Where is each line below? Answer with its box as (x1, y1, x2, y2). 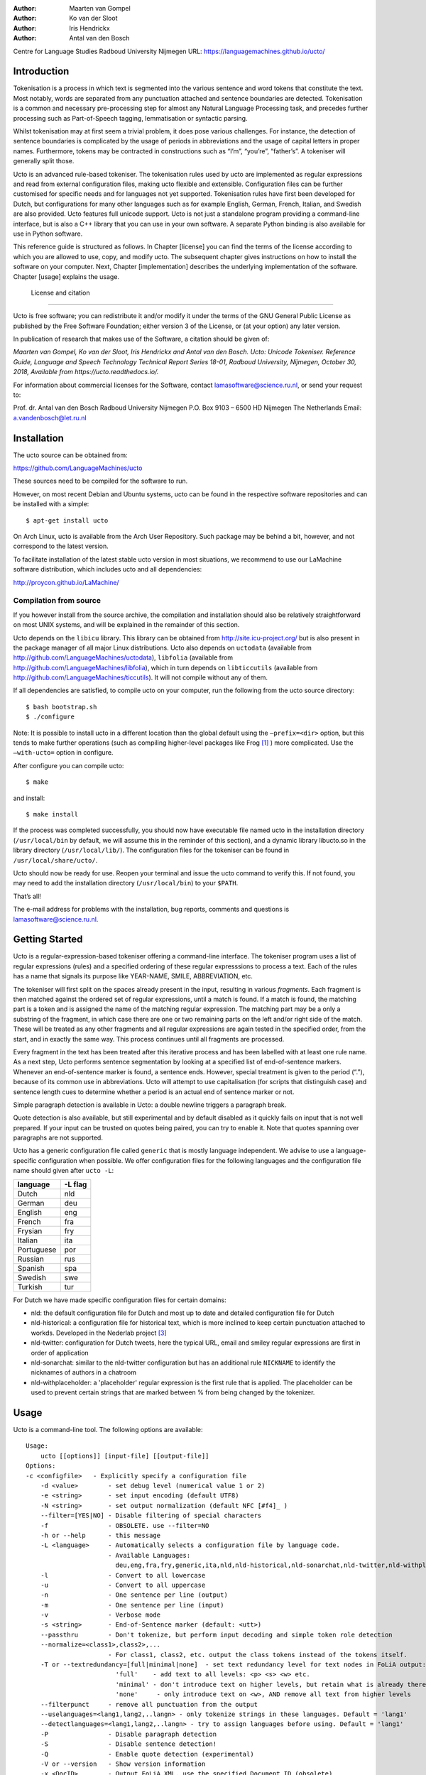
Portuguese (17, 1245, 57, 1255)
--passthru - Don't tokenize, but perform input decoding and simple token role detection (40, 1630, 393, 1639)
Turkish (17, 1282, 43, 1291)
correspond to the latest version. (13, 542, 109, 550)
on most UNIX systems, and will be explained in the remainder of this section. (13, 621, 240, 629)
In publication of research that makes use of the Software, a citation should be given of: (13, 334, 270, 344)
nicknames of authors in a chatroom (31, 1368, 136, 1377)
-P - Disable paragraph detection (40, 1730, 217, 1738)
